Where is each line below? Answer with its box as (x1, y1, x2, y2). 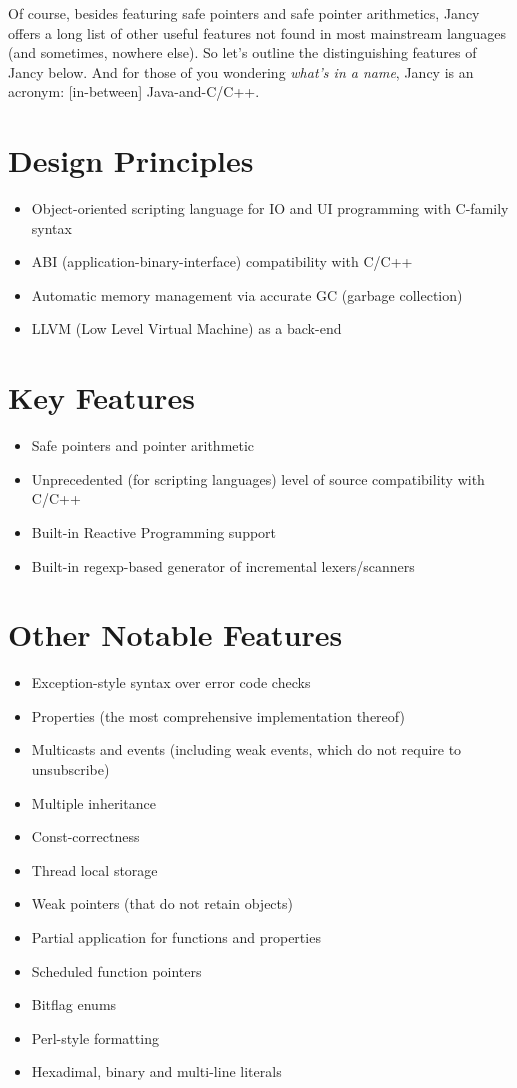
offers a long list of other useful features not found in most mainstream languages (8, 22, 507, 43)
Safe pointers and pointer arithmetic (31, 435, 255, 456)
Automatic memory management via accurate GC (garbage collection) (31, 284, 463, 305)
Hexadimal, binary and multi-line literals (31, 1061, 282, 1082)
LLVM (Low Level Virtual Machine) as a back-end (31, 318, 342, 339)
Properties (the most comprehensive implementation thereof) (31, 705, 405, 726)
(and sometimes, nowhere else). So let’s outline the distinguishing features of (8, 42, 477, 63)
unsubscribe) (31, 759, 110, 780)
